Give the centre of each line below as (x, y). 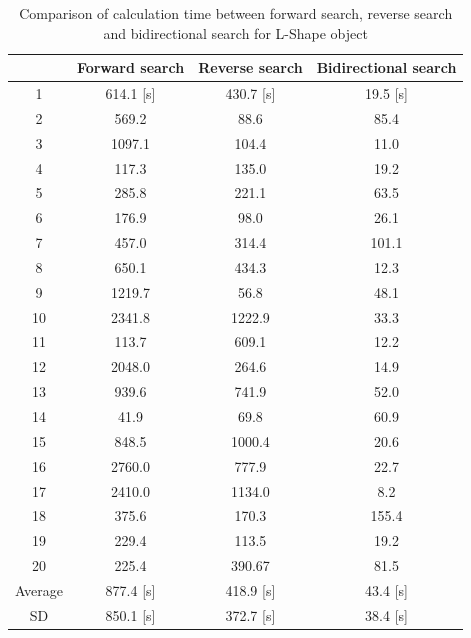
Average (39, 589)
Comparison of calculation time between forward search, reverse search (236, 13)
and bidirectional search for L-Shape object (235, 32)
